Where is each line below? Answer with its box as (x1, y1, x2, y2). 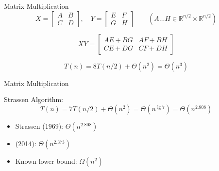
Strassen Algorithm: (4, 94, 63, 104)
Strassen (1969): (15, 120, 63, 131)
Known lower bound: (15, 155, 77, 166)
